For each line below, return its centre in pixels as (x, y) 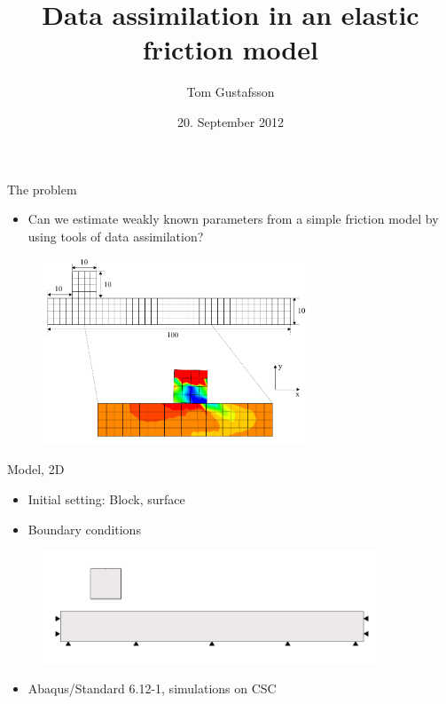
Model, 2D (36, 469)
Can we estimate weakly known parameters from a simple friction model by (233, 219)
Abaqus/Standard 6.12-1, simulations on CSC (152, 688)
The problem (42, 189)
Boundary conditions (84, 529)
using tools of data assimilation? (116, 236)
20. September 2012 (231, 121)
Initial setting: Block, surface (106, 498)
